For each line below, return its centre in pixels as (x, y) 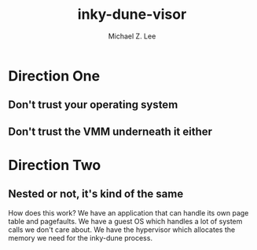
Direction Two (55, 165)
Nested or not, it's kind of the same (96, 194)
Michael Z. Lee (132, 36)
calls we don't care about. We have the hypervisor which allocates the (122, 230)
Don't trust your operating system (93, 105)
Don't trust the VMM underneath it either (110, 131)
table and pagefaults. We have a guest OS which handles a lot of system (125, 221)
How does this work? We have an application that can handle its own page (128, 212)
